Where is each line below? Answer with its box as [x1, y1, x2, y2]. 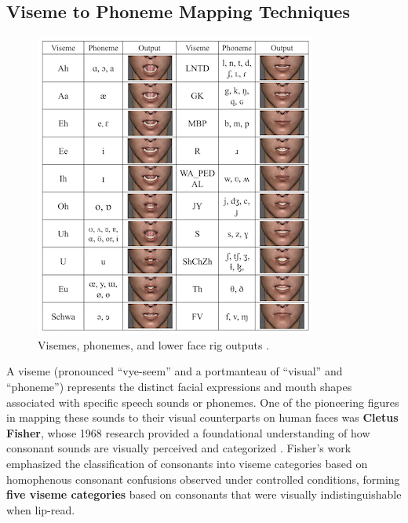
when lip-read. [6, 501, 75, 518]
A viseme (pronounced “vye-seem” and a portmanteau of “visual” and [6, 363, 343, 379]
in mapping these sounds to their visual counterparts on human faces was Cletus [6, 409, 399, 426]
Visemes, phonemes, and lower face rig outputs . [38, 336, 270, 353]
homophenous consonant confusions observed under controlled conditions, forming [6, 470, 400, 487]
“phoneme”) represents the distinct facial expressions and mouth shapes [6, 378, 352, 394]
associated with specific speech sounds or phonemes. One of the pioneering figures [6, 393, 399, 410]
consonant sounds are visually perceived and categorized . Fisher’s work [6, 440, 352, 456]
